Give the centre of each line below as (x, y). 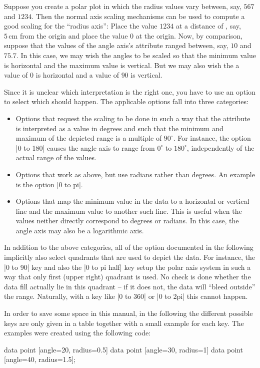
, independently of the (220, 147)
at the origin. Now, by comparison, (189, 35)
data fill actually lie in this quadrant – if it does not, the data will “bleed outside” (130, 286)
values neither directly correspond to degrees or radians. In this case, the (127, 221)
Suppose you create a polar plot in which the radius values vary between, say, (123, 6)
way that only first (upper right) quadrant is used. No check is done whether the (127, 277)
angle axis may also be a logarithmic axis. (80, 230)
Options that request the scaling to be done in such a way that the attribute (133, 118)
